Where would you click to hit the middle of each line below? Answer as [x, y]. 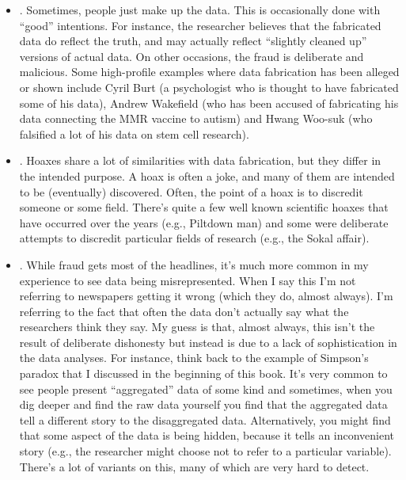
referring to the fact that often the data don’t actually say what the [184, 311]
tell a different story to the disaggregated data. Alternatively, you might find [205, 419]
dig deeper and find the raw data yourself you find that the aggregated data [203, 404]
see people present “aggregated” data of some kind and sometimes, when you [206, 389]
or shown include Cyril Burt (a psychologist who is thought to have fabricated [209, 87]
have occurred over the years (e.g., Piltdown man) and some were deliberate [204, 222]
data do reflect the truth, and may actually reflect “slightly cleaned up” [193, 41]
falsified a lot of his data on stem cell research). [134, 133]
